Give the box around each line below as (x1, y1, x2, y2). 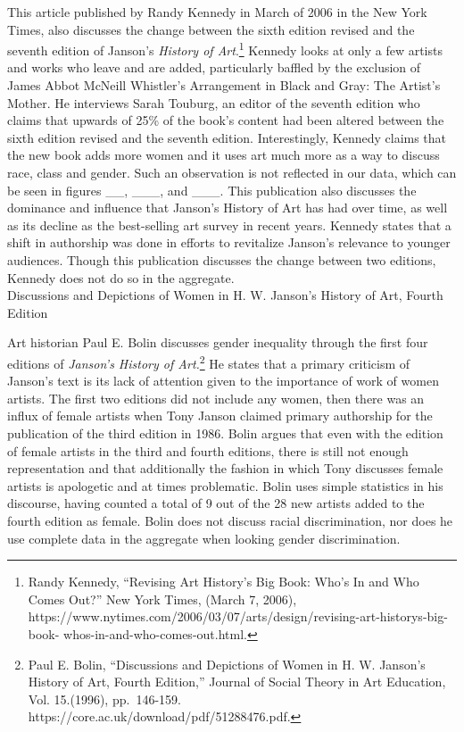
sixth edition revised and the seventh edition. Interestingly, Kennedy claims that (7, 128, 447, 146)
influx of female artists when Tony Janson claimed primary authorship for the (7, 406, 433, 425)
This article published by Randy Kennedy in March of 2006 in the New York (7, 3, 427, 21)
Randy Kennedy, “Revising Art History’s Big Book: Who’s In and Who (28, 572, 419, 591)
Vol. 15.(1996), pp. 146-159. (28, 689, 181, 708)
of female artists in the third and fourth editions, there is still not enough (7, 441, 409, 460)
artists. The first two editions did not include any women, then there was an (7, 388, 425, 407)
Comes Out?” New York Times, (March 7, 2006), (28, 589, 297, 608)
